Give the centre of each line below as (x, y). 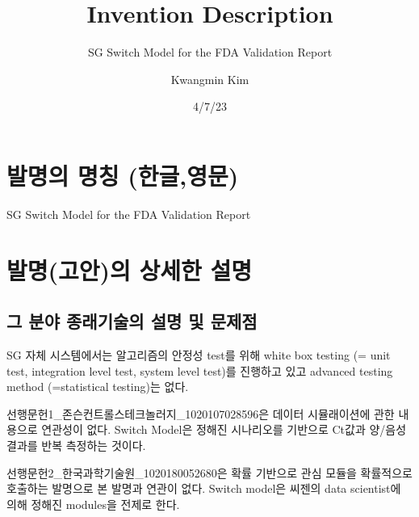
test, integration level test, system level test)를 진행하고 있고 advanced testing (200, 370)
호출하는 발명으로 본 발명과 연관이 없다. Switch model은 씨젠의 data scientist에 (204, 488)
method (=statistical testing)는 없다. (98, 387)
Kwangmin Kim (210, 79)
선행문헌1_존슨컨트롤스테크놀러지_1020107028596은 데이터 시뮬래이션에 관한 (201, 413)
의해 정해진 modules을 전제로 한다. (93, 504)
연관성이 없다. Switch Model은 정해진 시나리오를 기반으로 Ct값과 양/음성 (224, 429)
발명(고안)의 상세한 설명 (130, 269)
